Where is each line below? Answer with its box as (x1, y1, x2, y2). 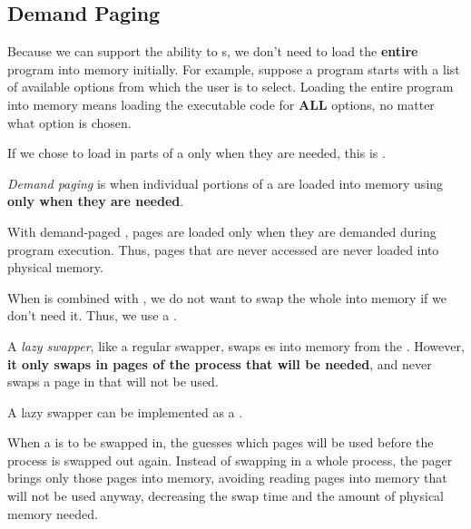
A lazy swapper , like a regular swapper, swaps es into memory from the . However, (7, 336, 465, 355)
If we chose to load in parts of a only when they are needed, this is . (7, 143, 386, 162)
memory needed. (7, 504, 98, 523)
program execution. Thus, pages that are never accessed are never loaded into (7, 240, 439, 259)
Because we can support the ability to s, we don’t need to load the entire (7, 42, 418, 61)
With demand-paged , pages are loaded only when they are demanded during (7, 221, 437, 240)
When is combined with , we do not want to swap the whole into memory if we (7, 288, 446, 307)
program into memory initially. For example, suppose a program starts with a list (7, 59, 460, 78)
